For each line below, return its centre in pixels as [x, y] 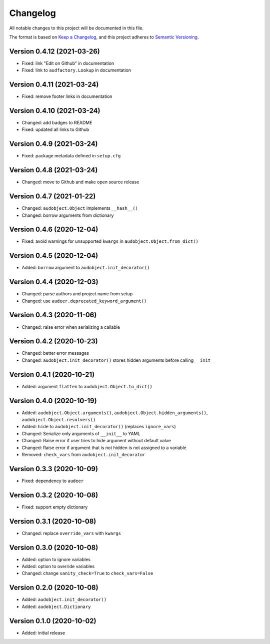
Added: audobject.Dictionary [56, 607]
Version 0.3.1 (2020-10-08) [53, 521]
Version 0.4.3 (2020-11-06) [53, 315]
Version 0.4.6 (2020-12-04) [54, 230]
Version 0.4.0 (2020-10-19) [53, 400]
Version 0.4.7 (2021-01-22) [52, 197]
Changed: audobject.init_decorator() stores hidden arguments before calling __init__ [119, 360]
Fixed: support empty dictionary [55, 507]
